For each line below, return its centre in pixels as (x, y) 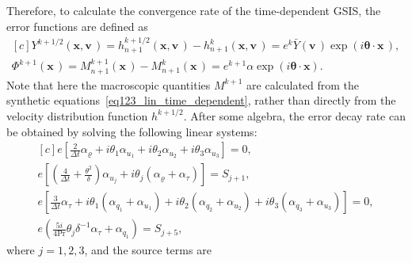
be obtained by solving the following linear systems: (132, 131)
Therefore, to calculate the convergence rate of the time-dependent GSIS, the (194, 10)
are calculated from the (303, 84)
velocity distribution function (77, 115)
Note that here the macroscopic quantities (109, 84)
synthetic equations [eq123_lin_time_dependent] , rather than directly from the (201, 100)
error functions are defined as (77, 26)
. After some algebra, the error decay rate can (294, 115)
